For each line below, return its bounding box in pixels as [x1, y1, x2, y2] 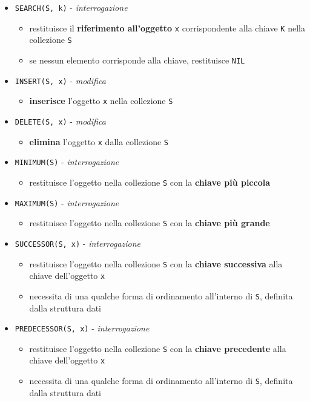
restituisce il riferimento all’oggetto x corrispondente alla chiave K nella [29, 21, 305, 34]
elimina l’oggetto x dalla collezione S [29, 135, 169, 148]
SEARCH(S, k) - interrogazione [15, 1, 128, 13]
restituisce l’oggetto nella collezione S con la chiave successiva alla [29, 257, 283, 270]
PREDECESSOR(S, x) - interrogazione [15, 322, 150, 334]
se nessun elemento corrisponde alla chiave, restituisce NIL [29, 53, 245, 66]
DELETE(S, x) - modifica [15, 114, 106, 127]
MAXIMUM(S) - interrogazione [15, 196, 119, 209]
